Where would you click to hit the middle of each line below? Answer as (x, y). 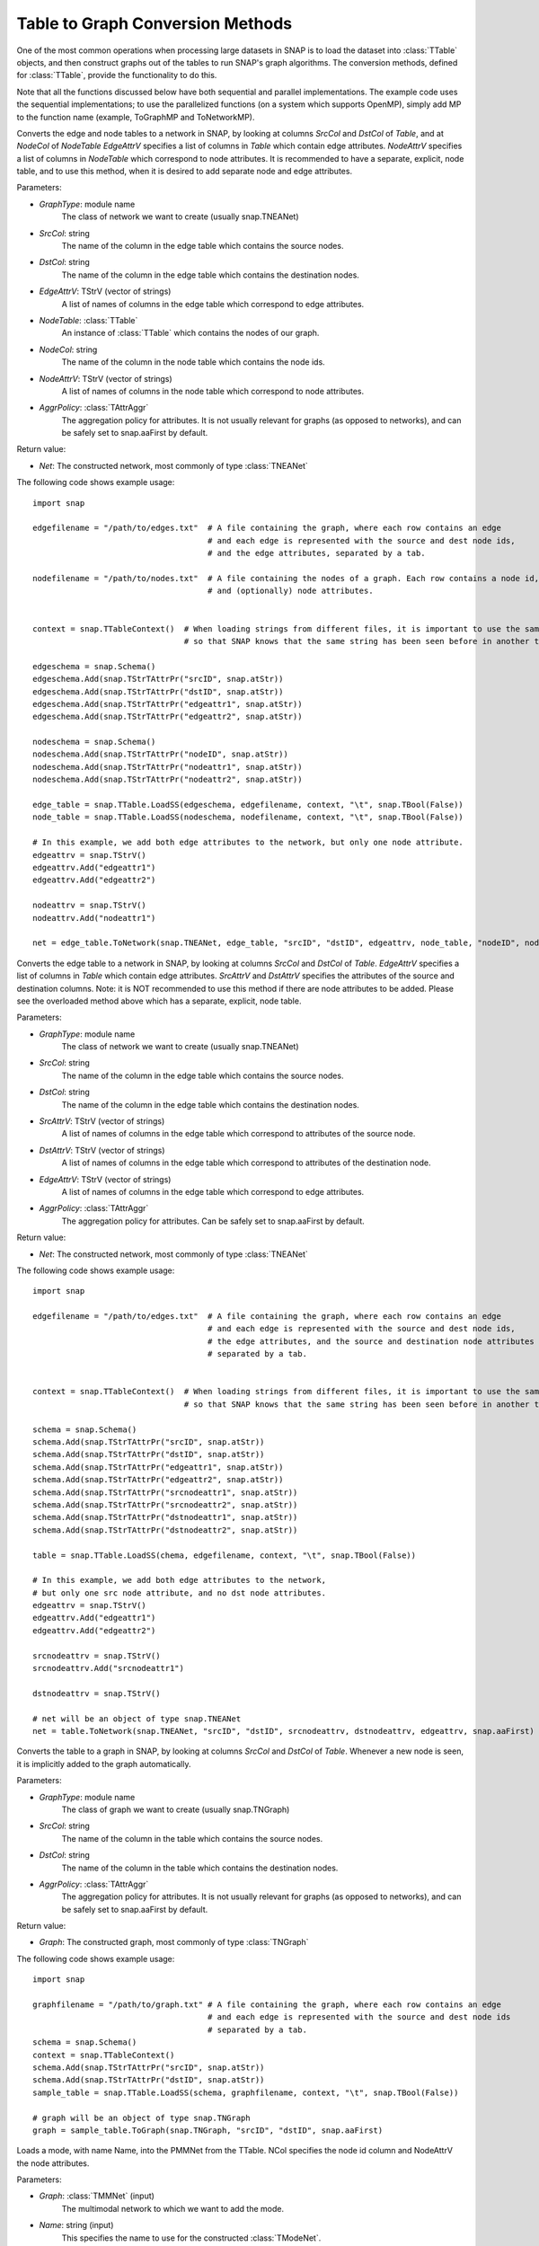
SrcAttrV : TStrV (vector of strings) (102, 1121)
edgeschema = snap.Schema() (94, 666)
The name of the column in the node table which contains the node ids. (193, 362)
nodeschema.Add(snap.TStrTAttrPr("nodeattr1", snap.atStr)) (168, 767)
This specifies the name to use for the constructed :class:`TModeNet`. (191, 2238)
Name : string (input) (76, 2225)
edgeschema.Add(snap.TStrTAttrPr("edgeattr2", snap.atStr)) (168, 717)
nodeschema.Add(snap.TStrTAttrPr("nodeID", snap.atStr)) (161, 754)
